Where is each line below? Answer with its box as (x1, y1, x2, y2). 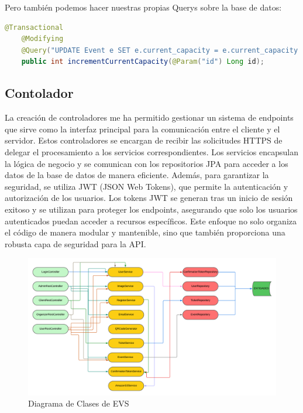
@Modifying (21, 35, 64, 43)
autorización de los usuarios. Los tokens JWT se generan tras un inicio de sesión (5, 192, 293, 204)
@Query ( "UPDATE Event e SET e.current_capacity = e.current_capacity (21, 46, 298, 54)
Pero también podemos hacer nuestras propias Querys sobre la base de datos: (5, 1, 282, 13)
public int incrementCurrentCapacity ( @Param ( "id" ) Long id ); (21, 57, 264, 66)
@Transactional (5, 23, 64, 32)
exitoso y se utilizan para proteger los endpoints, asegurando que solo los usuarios (5, 203, 298, 215)
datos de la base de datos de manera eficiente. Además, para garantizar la (5, 169, 269, 181)
